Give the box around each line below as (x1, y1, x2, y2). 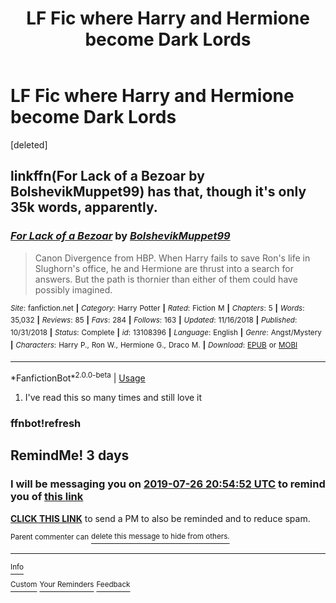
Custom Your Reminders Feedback (10, 580, 131, 590)
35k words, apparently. (10, 199, 158, 216)
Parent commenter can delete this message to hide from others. (10, 532, 230, 542)
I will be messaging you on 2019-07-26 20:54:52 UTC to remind (10, 477, 326, 491)
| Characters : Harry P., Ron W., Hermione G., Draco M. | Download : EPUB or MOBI (10, 340, 298, 350)
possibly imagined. (34, 283, 113, 296)
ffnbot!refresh (10, 416, 82, 430)
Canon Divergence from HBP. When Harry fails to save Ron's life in (34, 252, 311, 264)
